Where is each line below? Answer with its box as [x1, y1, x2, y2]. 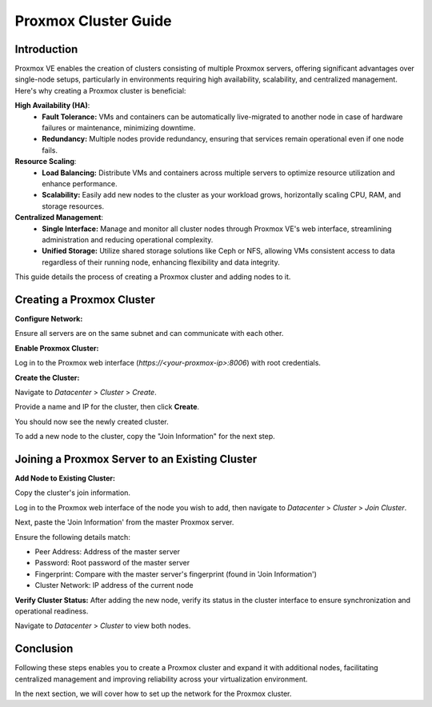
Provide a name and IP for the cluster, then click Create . [14, 402, 200, 412]
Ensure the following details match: [14, 532, 131, 541]
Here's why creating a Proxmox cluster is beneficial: [14, 86, 186, 95]
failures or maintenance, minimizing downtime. [42, 123, 196, 133]
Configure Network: [14, 314, 83, 323]
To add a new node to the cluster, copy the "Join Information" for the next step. [14, 432, 275, 441]
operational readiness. [14, 606, 89, 616]
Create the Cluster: [14, 373, 80, 382]
